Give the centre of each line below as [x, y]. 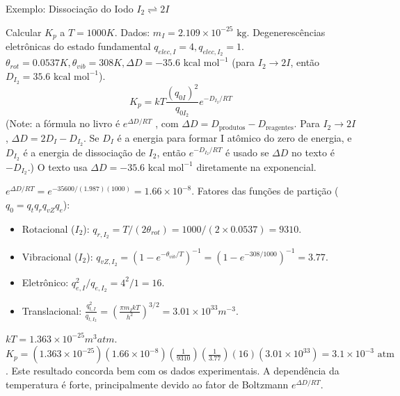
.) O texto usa [57, 166]
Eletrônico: [45, 282]
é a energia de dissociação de [84, 152]
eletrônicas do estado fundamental [78, 46]
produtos [232, 127]
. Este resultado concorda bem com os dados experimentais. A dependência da [173, 371]
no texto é [313, 152]
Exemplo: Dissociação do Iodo [70, 8]
